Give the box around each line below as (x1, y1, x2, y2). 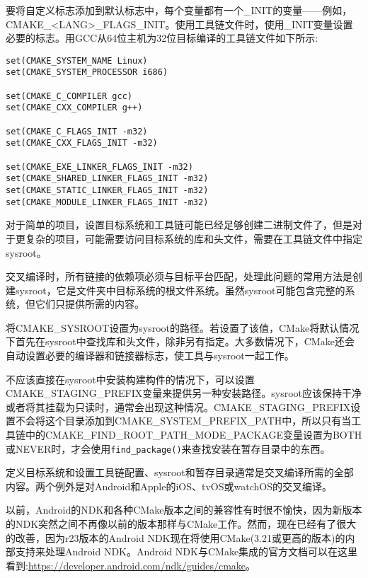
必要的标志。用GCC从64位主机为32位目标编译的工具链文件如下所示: (6, 30, 318, 45)
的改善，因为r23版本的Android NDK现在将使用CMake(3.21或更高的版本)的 (6, 530, 345, 545)
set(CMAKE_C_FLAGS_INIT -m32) (6, 126, 148, 137)
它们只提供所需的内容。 (35, 296, 144, 311)
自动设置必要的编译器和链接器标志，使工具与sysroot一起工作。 (6, 348, 294, 363)
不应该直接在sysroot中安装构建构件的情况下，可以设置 (6, 371, 255, 386)
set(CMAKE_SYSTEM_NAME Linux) (6, 55, 148, 66)
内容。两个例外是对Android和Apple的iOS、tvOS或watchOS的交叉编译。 (6, 478, 332, 493)
